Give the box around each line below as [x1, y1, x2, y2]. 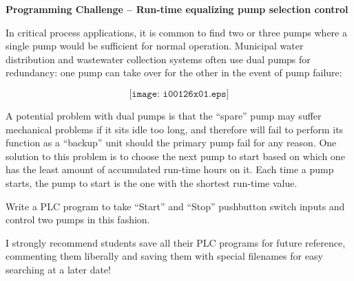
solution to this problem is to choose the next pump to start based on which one [6, 148, 345, 163]
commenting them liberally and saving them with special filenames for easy [6, 249, 323, 263]
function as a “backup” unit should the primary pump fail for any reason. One [6, 135, 337, 150]
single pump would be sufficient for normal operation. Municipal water [6, 38, 304, 53]
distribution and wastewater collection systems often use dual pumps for [6, 52, 311, 66]
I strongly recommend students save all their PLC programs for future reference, [6, 235, 346, 249]
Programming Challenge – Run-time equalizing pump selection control [6, 2, 348, 16]
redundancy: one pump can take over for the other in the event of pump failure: [6, 65, 342, 80]
